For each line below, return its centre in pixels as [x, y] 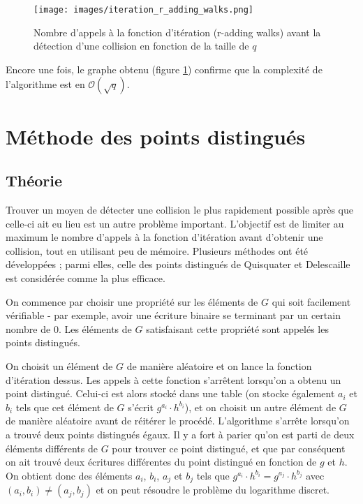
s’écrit [141, 407]
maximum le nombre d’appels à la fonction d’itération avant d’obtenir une [164, 237]
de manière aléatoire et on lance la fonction [219, 365]
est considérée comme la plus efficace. [86, 277]
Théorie [34, 180]
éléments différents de [52, 448]
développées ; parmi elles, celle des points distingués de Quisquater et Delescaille [178, 264]
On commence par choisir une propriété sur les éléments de [132, 301]
